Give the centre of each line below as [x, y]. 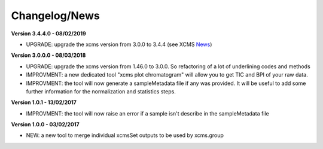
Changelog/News [55, 16]
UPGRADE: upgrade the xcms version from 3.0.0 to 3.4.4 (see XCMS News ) [119, 44]
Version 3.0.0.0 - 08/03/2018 [48, 55]
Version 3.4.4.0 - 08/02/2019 [48, 34]
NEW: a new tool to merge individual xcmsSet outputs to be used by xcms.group [125, 135]
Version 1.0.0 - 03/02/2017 [45, 124]
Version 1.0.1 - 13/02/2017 [44, 102]
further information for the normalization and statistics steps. [101, 91]
